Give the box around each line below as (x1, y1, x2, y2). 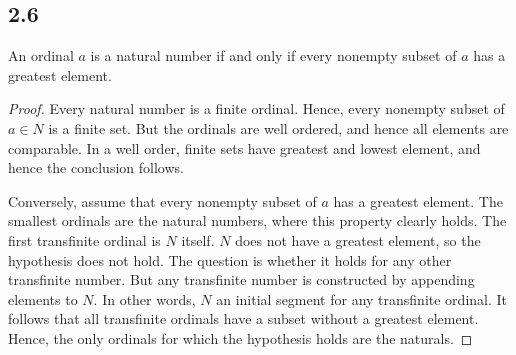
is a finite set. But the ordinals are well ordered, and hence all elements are (48, 117, 509, 138)
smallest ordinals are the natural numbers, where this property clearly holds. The (8, 210, 507, 231)
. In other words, (93, 288, 196, 309)
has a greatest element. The (333, 190, 503, 211)
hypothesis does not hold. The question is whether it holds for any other (8, 249, 452, 270)
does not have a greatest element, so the (235, 229, 481, 250)
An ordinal (8, 45, 74, 66)
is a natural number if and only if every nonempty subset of (90, 45, 457, 66)
